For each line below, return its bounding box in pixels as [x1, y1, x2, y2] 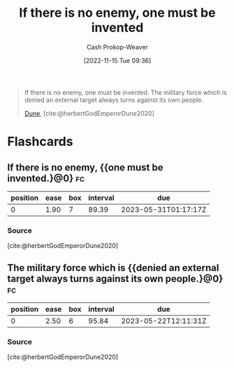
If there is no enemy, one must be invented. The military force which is [24, 88, 227, 96]
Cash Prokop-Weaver [86, 43, 149, 51]
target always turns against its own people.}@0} [7, 272, 224, 284]
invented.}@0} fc [7, 172, 85, 184]
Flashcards [7, 134, 73, 149]
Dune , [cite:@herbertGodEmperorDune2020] [24, 109, 155, 117]
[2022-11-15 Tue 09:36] [83, 56, 152, 64]
